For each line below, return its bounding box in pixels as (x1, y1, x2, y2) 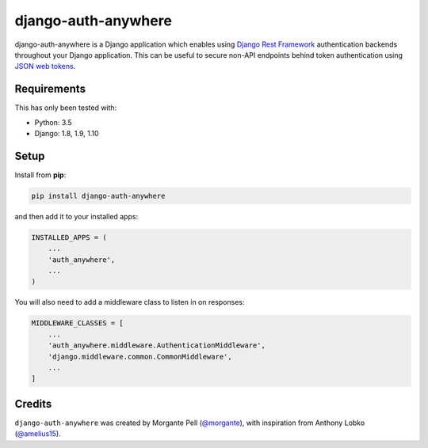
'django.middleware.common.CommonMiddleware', (48, 352, 233, 361)
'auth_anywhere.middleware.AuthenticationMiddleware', (48, 341, 266, 350)
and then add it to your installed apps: (14, 211, 139, 221)
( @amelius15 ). (14, 429, 61, 439)
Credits (14, 397, 52, 411)
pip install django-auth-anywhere (31, 191, 166, 200)
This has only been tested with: (14, 103, 117, 112)
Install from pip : (14, 170, 67, 180)
